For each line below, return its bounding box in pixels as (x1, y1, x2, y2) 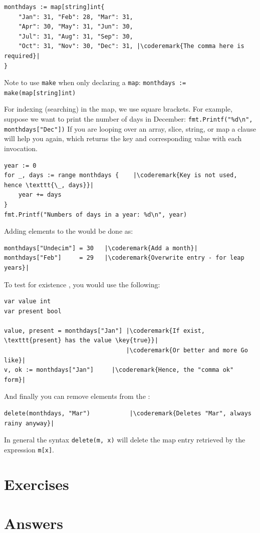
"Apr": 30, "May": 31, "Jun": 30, (18, 23, 133, 31)
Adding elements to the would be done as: (4, 226, 133, 236)
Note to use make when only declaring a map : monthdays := (4, 77, 186, 88)
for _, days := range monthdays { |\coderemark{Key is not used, (4, 172, 237, 179)
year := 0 (4, 162, 37, 169)
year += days (18, 191, 62, 199)
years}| (4, 264, 30, 271)
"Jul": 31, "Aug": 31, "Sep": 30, (18, 33, 133, 40)
